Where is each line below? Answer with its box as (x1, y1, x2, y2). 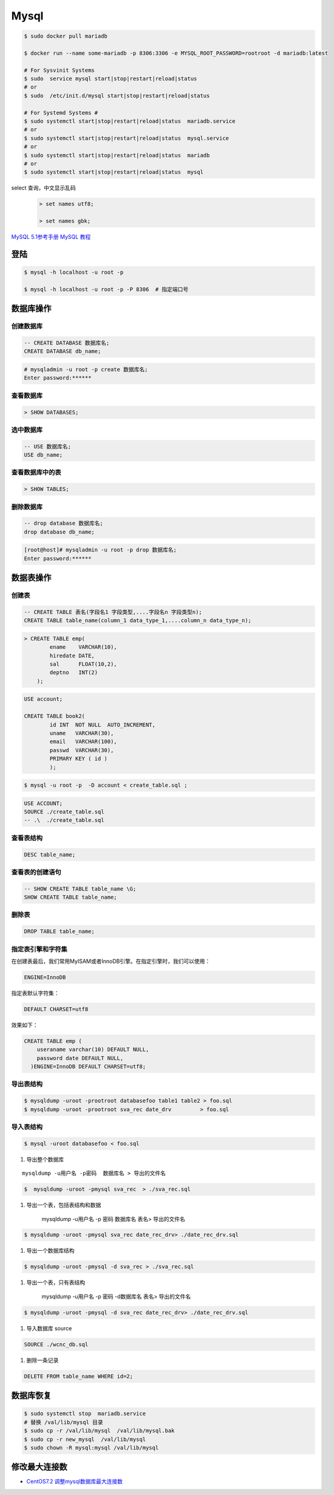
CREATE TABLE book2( (24, 713, 85, 720)
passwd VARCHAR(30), (49, 747, 114, 753)
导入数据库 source (26, 1324, 72, 1332)
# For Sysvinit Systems (24, 67, 95, 74)
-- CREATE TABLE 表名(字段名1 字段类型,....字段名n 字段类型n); (24, 608, 203, 615)
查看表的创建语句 (11, 867, 61, 876)
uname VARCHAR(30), (49, 730, 114, 736)
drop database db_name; (24, 529, 95, 535)
